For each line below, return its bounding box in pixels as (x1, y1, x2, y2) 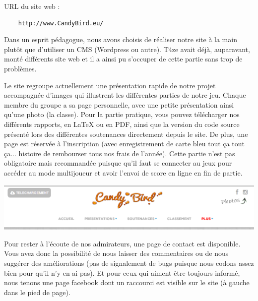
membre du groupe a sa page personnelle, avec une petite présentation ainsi (4, 99, 234, 110)
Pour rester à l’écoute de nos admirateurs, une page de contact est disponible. (4, 238, 241, 248)
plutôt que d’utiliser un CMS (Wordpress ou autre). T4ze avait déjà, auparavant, (4, 44, 250, 54)
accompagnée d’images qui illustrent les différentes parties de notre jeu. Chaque (4, 90, 246, 100)
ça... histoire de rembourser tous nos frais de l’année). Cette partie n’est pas (4, 148, 235, 158)
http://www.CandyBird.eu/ (18, 19, 104, 27)
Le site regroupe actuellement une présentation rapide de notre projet (4, 80, 216, 90)
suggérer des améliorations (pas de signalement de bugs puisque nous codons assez (4, 258, 254, 268)
